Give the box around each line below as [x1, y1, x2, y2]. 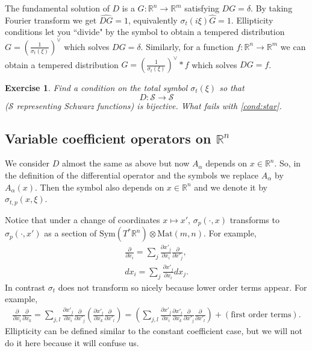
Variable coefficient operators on [5, 128, 211, 147]
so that [219, 81, 245, 93]
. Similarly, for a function [140, 40, 234, 52]
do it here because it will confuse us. [5, 336, 139, 349]
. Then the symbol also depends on [35, 180, 164, 193]
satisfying [184, 2, 219, 14]
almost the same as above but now [61, 157, 190, 169]
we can [280, 40, 306, 52]
